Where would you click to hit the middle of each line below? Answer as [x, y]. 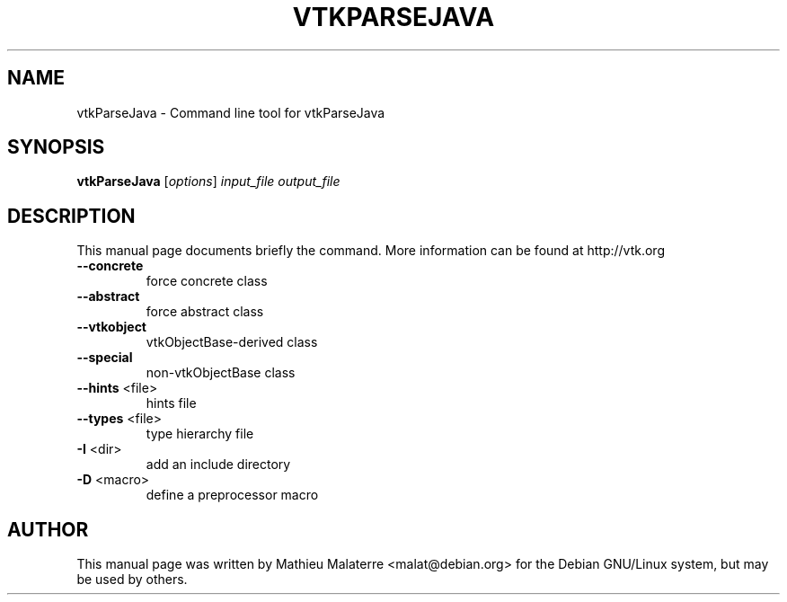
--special [105, 358]
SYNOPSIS [56, 147]
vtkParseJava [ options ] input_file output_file [208, 181]
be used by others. [132, 580]
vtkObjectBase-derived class [232, 342]
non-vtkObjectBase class [221, 373]
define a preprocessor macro [232, 495]
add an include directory [218, 465]
